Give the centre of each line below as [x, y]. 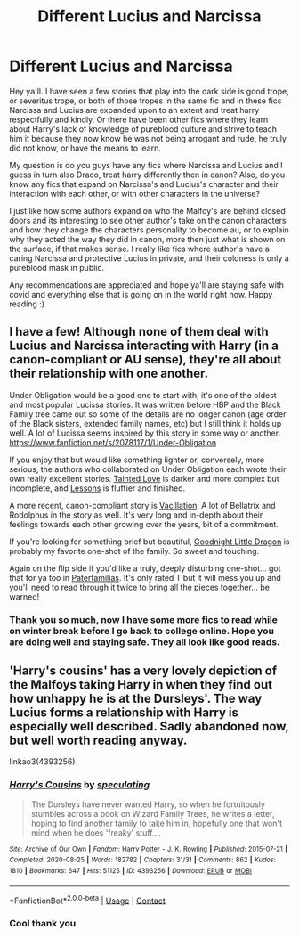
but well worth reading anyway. [98, 741]
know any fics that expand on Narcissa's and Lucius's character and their [144, 184]
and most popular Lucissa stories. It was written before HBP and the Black [145, 404]
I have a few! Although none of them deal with [139, 332]
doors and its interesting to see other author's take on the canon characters [148, 220]
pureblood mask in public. [57, 267]
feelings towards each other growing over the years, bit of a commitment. [144, 524]
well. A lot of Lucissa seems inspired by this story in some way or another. [145, 433]
